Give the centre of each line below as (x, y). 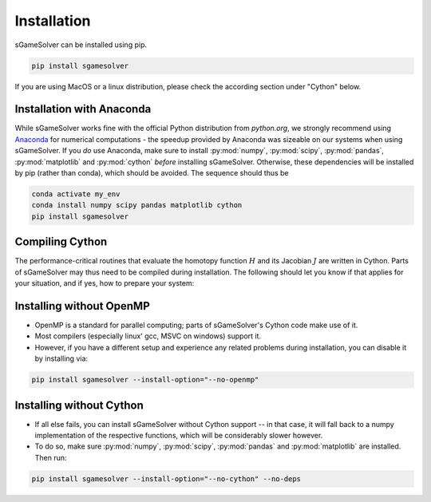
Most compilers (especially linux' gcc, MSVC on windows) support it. (148, 336)
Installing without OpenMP (83, 306)
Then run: (51, 457)
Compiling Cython (61, 242)
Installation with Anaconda (83, 109)
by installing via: (61, 358)
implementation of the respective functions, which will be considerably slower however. (179, 435)
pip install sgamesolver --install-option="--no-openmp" (145, 380)
